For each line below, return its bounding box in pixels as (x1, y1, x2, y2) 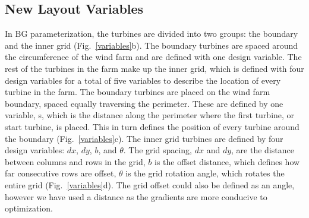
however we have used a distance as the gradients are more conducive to (5, 190, 267, 203)
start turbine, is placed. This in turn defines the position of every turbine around (5, 120, 299, 132)
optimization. (5, 202, 53, 214)
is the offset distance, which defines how (154, 155, 300, 168)
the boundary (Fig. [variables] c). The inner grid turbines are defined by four (5, 132, 283, 144)
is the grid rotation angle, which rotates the (125, 167, 285, 179)
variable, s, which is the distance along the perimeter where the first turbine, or (5, 109, 295, 121)
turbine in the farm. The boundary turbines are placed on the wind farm (5, 86, 270, 98)
